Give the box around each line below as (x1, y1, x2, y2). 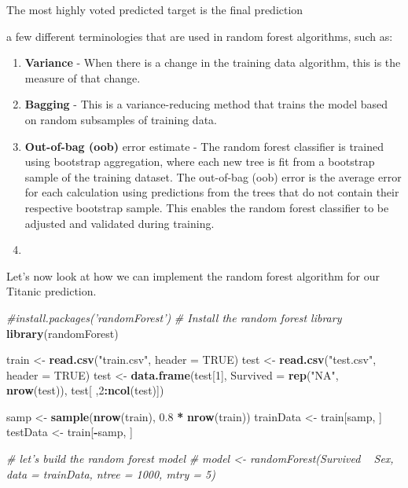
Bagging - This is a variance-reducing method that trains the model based (24, 96, 388, 112)
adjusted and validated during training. (24, 215, 215, 231)
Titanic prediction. (6, 283, 97, 299)
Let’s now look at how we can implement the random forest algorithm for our (6, 267, 380, 284)
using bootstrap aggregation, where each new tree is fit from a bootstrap (24, 153, 375, 170)
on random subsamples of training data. (24, 111, 217, 127)
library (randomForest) (6, 325, 119, 341)
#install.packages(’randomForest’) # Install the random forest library (6, 309, 342, 325)
